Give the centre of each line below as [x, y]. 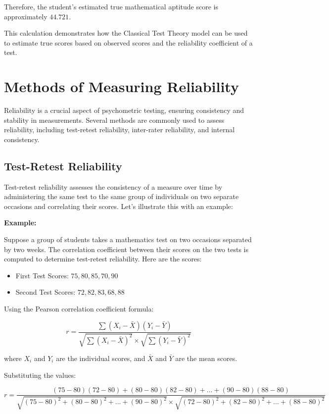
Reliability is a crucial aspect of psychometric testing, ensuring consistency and [124, 110]
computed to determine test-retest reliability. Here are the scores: [103, 259]
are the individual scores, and [101, 358]
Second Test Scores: [46, 292]
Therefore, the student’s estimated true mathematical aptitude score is [111, 6]
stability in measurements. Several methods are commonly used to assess [114, 120]
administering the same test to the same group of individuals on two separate [121, 196]
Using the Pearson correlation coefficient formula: [79, 309]
